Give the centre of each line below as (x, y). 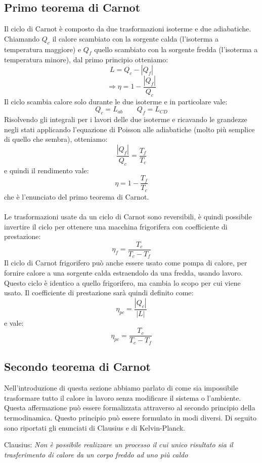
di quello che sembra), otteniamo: (56, 139)
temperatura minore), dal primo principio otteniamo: (86, 60)
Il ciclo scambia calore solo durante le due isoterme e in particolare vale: (116, 101)
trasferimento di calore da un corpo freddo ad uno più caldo (96, 454)
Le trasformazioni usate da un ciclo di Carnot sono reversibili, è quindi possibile (128, 217)
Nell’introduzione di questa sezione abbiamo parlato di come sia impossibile (121, 388)
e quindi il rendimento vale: (47, 170)
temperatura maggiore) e (43, 49)
